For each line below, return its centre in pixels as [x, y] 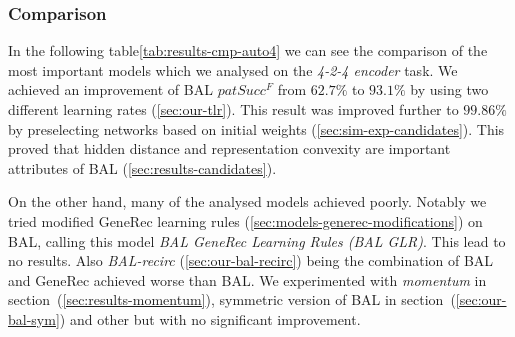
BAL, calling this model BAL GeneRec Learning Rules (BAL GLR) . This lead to [257, 240]
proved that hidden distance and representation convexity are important [229, 148]
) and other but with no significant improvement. [210, 318]
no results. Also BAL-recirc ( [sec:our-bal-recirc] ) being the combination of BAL [251, 260]
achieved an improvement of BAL [110, 89]
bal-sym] [34, 318]
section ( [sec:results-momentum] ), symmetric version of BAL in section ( [232, 299]
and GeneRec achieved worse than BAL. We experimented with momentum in [247, 279]
